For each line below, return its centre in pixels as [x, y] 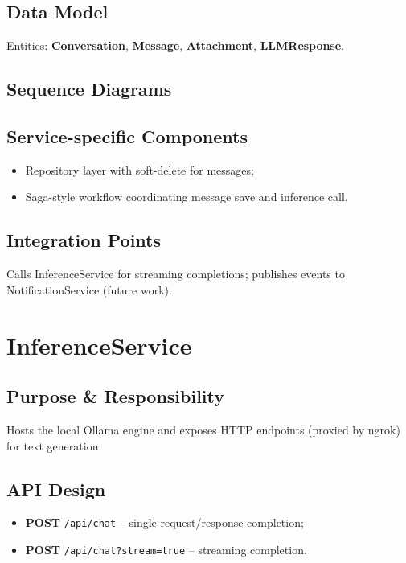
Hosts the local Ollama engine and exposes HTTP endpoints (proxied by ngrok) [203, 429]
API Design [56, 489]
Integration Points [84, 240]
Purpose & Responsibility [116, 396]
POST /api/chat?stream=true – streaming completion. [166, 549]
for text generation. [54, 445]
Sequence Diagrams [89, 89]
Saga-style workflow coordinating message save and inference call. [187, 197]
